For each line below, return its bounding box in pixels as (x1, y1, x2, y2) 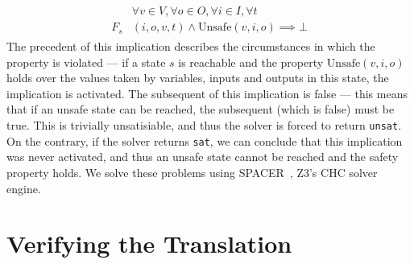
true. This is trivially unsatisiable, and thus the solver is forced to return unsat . (6, 117, 402, 134)
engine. (6, 179, 41, 196)
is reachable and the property (178, 53, 324, 70)
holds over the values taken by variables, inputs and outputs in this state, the (6, 69, 389, 86)
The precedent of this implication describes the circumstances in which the (6, 38, 375, 55)
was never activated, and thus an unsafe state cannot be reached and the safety (6, 148, 399, 165)
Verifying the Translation (6, 227, 292, 260)
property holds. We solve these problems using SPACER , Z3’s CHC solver (6, 163, 378, 180)
